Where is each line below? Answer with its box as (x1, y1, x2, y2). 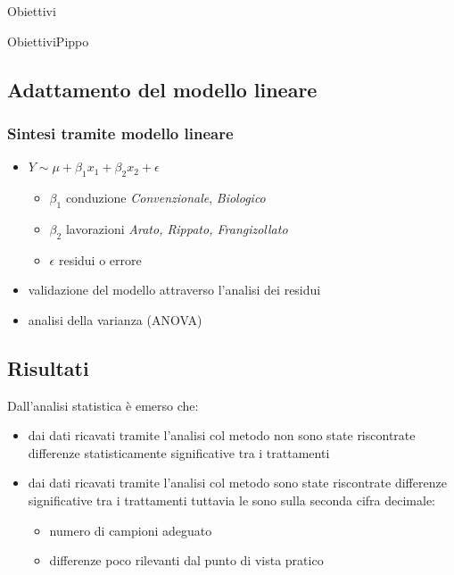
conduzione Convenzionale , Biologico (65, 187, 266, 206)
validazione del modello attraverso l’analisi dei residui (28, 280, 321, 299)
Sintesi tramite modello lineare (7, 121, 234, 144)
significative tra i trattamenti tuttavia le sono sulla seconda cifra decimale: (28, 490, 435, 509)
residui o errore (58, 250, 142, 269)
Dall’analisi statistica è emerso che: (7, 396, 199, 414)
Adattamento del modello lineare (7, 75, 318, 103)
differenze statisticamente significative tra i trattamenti (28, 443, 330, 462)
